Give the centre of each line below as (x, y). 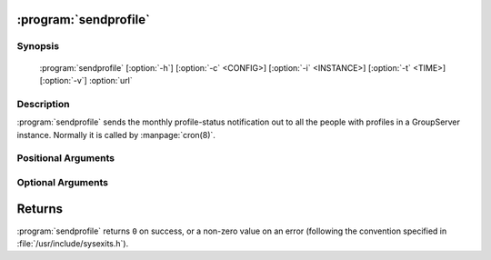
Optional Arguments (63, 182)
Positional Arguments (66, 158)
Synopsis (38, 46)
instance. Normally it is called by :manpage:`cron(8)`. (116, 135)
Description (43, 104)
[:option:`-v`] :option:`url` (86, 80)
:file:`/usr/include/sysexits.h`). (73, 243)
